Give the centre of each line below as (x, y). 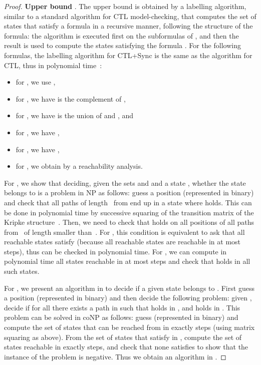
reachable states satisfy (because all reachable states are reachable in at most (122, 242)
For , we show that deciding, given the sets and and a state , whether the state (125, 182)
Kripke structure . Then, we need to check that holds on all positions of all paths (129, 222)
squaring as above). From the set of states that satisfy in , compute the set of (123, 337)
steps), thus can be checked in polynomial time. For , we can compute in (115, 251)
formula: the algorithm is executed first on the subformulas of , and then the (121, 35)
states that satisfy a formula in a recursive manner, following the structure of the (128, 26)
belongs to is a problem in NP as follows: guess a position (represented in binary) (129, 193)
